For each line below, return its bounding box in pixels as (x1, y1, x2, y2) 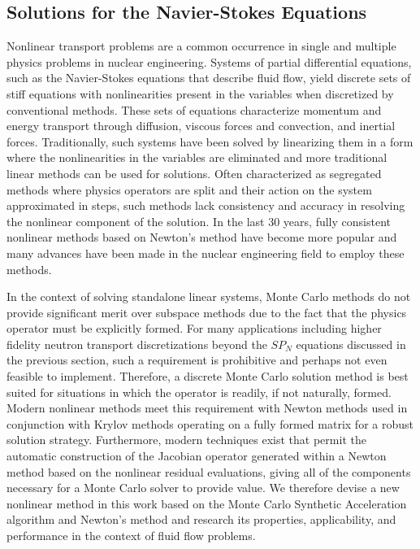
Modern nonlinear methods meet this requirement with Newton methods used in (6, 399, 408, 416)
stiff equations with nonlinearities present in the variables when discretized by (6, 85, 394, 102)
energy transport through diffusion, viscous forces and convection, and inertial (6, 117, 396, 134)
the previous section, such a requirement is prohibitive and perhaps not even (6, 351, 388, 368)
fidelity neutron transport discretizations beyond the (6, 335, 267, 352)
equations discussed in (296, 335, 406, 352)
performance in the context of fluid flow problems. (6, 527, 256, 544)
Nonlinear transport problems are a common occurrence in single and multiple (6, 37, 396, 54)
